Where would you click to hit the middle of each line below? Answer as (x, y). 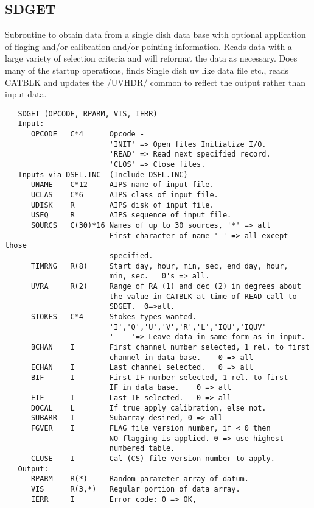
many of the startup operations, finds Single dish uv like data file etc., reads (147, 70)
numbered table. (142, 449)
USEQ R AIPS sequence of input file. (131, 215)
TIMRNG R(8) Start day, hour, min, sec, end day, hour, (159, 266)
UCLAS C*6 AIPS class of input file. (124, 195)
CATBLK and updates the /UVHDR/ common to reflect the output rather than (155, 82)
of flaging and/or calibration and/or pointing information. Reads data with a (148, 46)
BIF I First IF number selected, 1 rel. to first (159, 377)
